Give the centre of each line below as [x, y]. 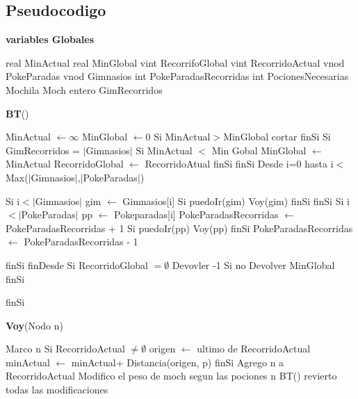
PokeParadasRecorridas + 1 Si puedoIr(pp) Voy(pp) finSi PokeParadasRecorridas [179, 228]
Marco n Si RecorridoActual [65, 349]
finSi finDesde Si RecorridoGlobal [77, 264]
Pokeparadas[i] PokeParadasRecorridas [196, 214]
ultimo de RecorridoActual [254, 349]
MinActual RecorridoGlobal [65, 164]
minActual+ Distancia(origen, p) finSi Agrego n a [178, 362]
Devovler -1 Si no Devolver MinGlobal [253, 264]
